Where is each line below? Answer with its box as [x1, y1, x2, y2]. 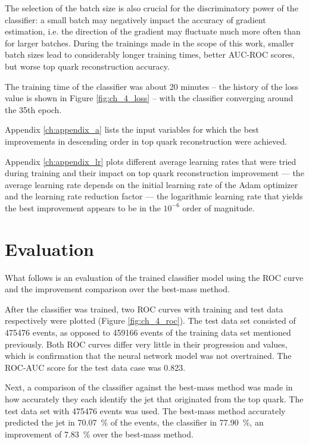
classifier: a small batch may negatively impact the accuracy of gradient [5, 13, 266, 26]
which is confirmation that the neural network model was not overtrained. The [5, 349, 292, 362]
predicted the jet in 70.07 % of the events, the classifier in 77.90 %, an [5, 416, 264, 429]
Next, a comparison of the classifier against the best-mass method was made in [5, 381, 293, 393]
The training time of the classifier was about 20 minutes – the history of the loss [5, 80, 298, 92]
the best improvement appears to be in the [5, 201, 161, 214]
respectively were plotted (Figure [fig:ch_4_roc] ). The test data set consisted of [5, 314, 296, 327]
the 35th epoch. [5, 103, 62, 115]
